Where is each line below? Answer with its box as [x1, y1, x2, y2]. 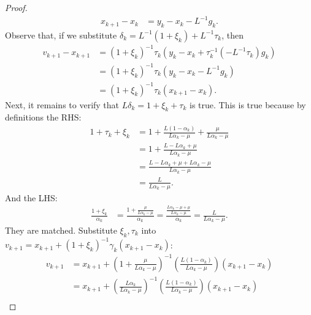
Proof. [5, 1, 28, 13]
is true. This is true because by [189, 98, 306, 111]
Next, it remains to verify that [5, 98, 120, 111]
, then [221, 28, 244, 41]
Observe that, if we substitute [5, 28, 117, 41]
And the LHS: [5, 191, 58, 204]
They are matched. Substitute [5, 223, 117, 236]
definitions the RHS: [5, 111, 82, 124]
